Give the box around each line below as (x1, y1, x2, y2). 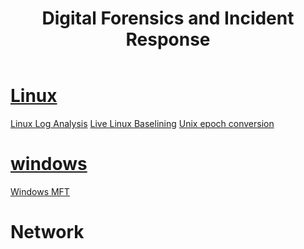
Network (10, 221, 85, 244)
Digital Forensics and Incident (41, 7, 295, 30)
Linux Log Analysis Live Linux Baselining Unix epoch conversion (10, 117, 275, 129)
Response (125, 28, 211, 51)
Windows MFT (10, 185, 70, 197)
